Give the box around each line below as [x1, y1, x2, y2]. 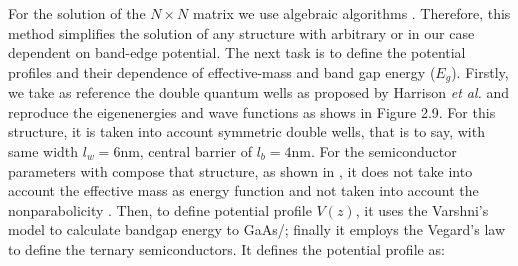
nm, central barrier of [120, 141, 252, 162]
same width [8, 141, 79, 162]
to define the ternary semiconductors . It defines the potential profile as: [8, 238, 445, 259]
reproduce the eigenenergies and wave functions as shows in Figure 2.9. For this [8, 101, 496, 122]
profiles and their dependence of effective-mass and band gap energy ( [8, 61, 436, 82]
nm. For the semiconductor [291, 141, 457, 162]
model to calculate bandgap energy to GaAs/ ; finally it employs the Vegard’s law [8, 219, 506, 240]
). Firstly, [451, 61, 509, 82]
